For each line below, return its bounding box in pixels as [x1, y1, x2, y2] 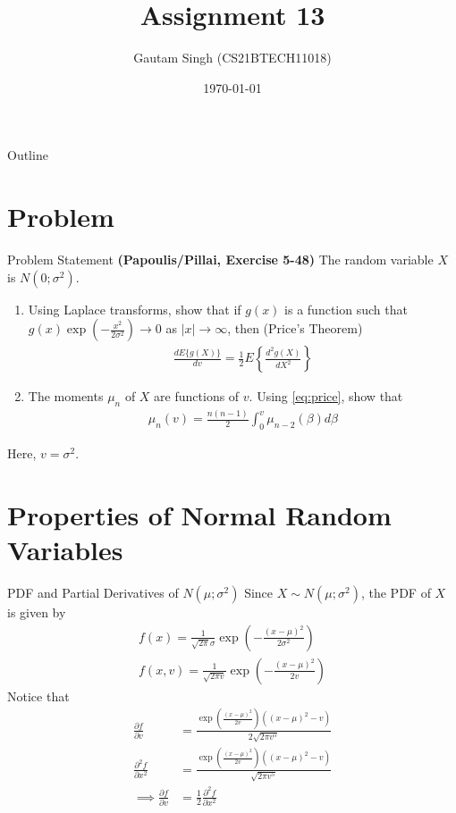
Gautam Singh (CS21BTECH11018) [133, 48, 332, 67]
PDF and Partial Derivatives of [7, 583, 179, 602]
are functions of [154, 387, 240, 406]
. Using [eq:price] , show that [249, 387, 403, 406]
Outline [7, 146, 48, 164]
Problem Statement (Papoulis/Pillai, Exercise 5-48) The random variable [7, 250, 434, 269]
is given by [7, 603, 66, 622]
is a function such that [284, 299, 408, 318]
